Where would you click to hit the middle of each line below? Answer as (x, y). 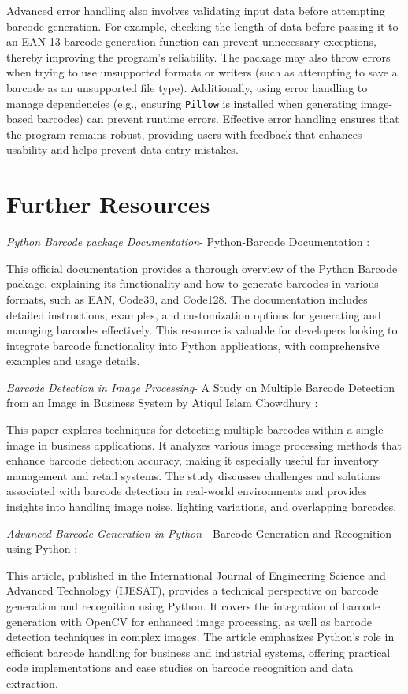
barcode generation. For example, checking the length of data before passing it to (202, 26)
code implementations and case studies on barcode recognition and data (180, 668)
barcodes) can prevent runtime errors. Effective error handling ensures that (218, 119)
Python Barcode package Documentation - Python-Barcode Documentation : (188, 242)
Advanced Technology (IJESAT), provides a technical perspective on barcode (193, 590)
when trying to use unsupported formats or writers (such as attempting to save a (202, 72)
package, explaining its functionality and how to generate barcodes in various (193, 284)
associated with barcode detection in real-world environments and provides (187, 491)
